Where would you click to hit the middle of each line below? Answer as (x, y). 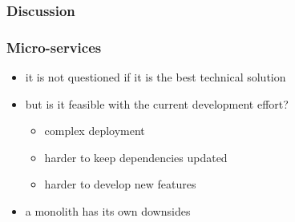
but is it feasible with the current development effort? (157, 103)
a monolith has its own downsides (108, 211)
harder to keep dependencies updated (136, 157)
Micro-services (54, 47)
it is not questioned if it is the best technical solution (156, 77)
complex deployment (95, 131)
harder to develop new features (120, 184)
